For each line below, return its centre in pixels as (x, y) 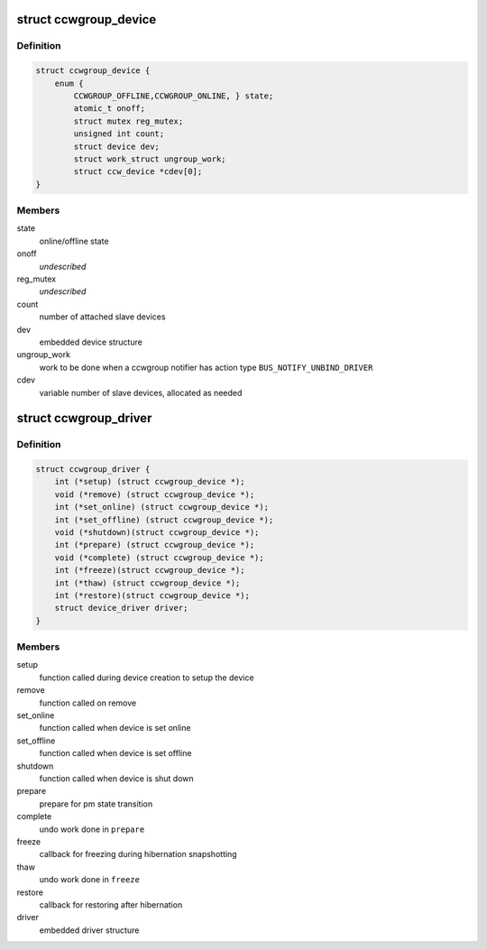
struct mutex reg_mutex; (129, 121)
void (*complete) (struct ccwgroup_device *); (160, 558)
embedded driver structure (89, 930)
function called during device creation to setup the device (147, 678)
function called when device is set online (115, 728)
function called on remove (88, 703)
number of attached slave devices (102, 317)
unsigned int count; (119, 134)
